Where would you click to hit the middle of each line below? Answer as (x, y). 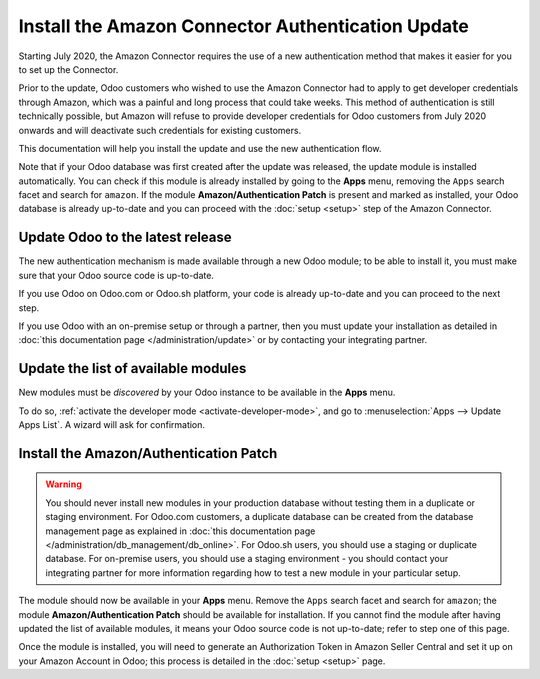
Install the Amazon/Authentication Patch (148, 453)
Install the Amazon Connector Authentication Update (243, 26)
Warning (63, 484)
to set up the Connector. (68, 69)
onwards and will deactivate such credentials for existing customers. (160, 130)
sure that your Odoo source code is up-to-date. (116, 275)
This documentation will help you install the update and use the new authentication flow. (200, 148)
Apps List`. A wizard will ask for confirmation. (111, 424)
